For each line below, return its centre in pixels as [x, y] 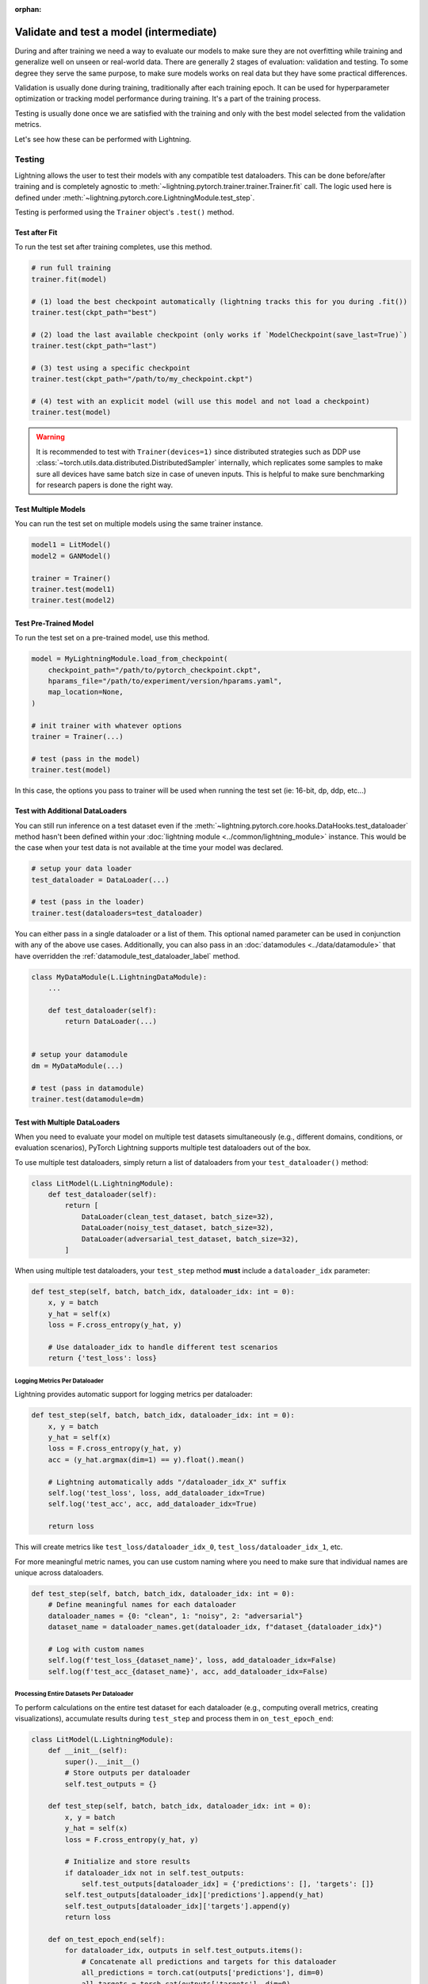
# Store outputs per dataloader [127, 1773]
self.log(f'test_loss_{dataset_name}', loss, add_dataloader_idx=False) [192, 1660]
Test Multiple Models [50, 509]
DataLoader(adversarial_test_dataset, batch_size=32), [190, 1239]
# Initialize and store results [127, 1862]
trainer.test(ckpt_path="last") [94, 346]
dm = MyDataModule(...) [78, 1066]
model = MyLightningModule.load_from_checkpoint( [130, 659]
